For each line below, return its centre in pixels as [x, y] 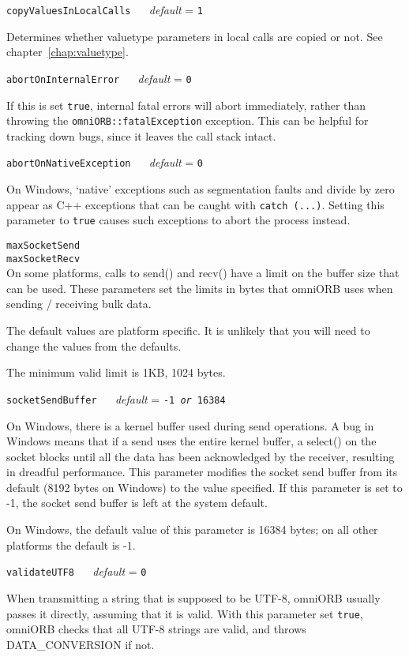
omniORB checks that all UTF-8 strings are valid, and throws [156, 629]
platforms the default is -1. [71, 544]
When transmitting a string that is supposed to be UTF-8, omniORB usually [193, 597]
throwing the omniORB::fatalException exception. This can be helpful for [188, 120]
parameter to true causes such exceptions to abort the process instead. [178, 220]
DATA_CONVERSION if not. [81, 644]
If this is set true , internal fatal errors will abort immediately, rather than [186, 105]
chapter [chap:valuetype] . [68, 52]
